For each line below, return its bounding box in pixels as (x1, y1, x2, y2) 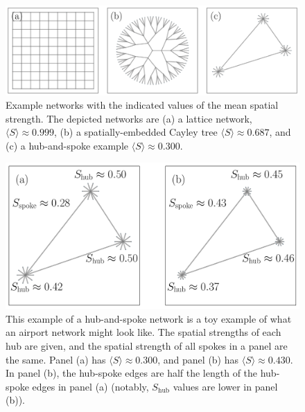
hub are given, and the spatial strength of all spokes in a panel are (6, 338, 288, 352)
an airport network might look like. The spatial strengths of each (6, 325, 281, 339)
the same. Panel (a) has (6, 352, 106, 366)
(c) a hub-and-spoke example (6, 138, 129, 152)
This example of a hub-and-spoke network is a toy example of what (6, 311, 292, 325)
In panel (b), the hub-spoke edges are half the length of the (6, 366, 258, 380)
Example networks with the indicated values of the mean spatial (6, 98, 279, 112)
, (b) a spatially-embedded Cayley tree (53, 125, 218, 139)
